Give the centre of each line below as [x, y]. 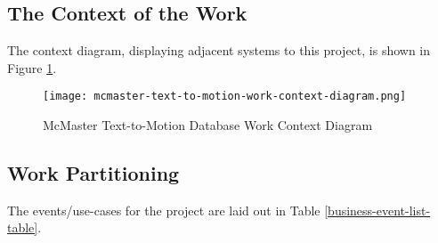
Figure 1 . [32, 67]
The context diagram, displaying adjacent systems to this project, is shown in [219, 50]
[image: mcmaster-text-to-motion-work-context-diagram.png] [225, 97]
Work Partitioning [93, 173]
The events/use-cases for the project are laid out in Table [164, 210]
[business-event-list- [377, 210]
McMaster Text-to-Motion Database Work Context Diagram [208, 125]
